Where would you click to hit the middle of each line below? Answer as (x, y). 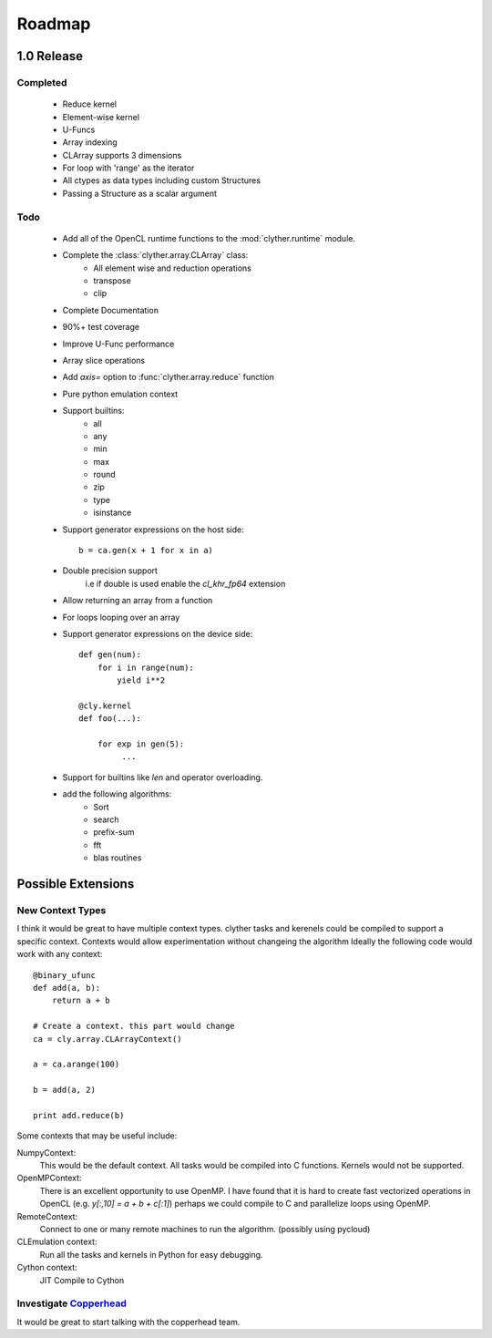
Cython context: (47, 1268)
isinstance (113, 513)
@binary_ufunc (64, 975)
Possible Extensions (76, 884)
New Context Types (61, 910)
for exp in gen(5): (141, 744)
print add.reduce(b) (79, 1115)
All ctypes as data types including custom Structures (162, 180)
